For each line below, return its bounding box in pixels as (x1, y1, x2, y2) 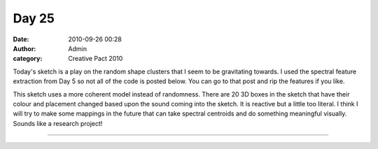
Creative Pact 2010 (68, 55, 123, 63)
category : (13, 55, 43, 63)
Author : (13, 44, 36, 52)
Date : (13, 35, 29, 43)
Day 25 (13, 10, 55, 26)
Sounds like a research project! (13, 119, 103, 127)
